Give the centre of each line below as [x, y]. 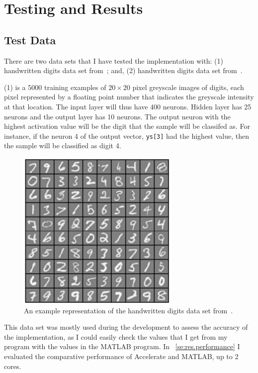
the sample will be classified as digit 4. [63, 145]
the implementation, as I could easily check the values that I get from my [116, 336]
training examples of [75, 87]
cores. [13, 366]
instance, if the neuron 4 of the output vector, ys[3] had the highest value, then [127, 136]
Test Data [30, 40]
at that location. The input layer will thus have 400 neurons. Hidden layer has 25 [128, 106]
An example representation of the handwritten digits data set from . [129, 310]
